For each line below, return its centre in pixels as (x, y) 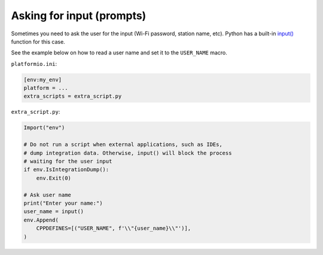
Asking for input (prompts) (79, 16)
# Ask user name (48, 195)
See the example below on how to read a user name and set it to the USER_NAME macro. (119, 53)
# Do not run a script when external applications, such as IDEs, (123, 145)
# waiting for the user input (68, 161)
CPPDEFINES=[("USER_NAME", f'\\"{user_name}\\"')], (114, 228)
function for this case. (38, 41)
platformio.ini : (34, 63)
